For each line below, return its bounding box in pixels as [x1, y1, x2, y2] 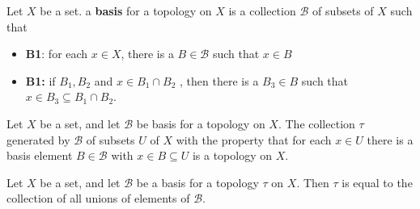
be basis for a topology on [136, 115, 265, 132]
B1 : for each [25, 45, 88, 62]
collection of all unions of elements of [6, 190, 190, 207]
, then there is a [180, 72, 259, 89]
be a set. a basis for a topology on [40, 2, 212, 19]
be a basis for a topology [136, 173, 259, 190]
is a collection [228, 2, 296, 19]
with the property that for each [176, 131, 332, 148]
